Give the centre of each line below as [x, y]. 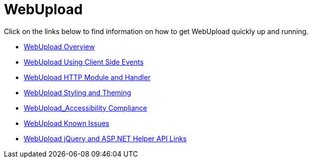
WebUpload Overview [59, 46]
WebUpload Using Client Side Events [84, 62]
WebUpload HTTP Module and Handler [87, 77]
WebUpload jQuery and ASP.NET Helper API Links [105, 138]
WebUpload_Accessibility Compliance [86, 108]
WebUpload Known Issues [67, 123]
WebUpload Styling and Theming [78, 92]
